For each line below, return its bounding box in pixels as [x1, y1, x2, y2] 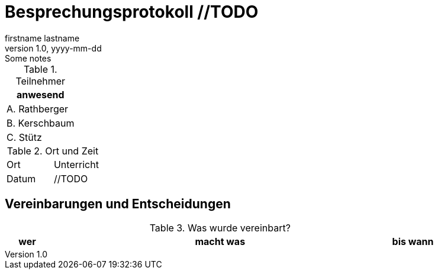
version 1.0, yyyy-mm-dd [5, 43, 102, 53]
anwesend [16, 88, 65, 101]
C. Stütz [7, 131, 42, 143]
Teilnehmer [15, 75, 66, 87]
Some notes [5, 53, 51, 63]
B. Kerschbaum [7, 117, 75, 129]
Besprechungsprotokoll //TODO [5, 2, 259, 22]
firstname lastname [5, 33, 80, 43]
